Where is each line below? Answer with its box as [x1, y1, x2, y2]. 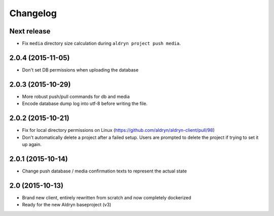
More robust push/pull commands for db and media [22, 93, 130, 99]
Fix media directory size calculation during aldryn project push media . [22, 41, 181, 47]
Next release [9, 27, 51, 35]
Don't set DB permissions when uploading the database [22, 66, 139, 73]
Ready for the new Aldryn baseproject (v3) [22, 202, 112, 208]
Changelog [9, 8, 57, 19]
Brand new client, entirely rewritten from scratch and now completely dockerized [22, 194, 191, 200]
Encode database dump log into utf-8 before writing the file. [22, 100, 148, 106]
